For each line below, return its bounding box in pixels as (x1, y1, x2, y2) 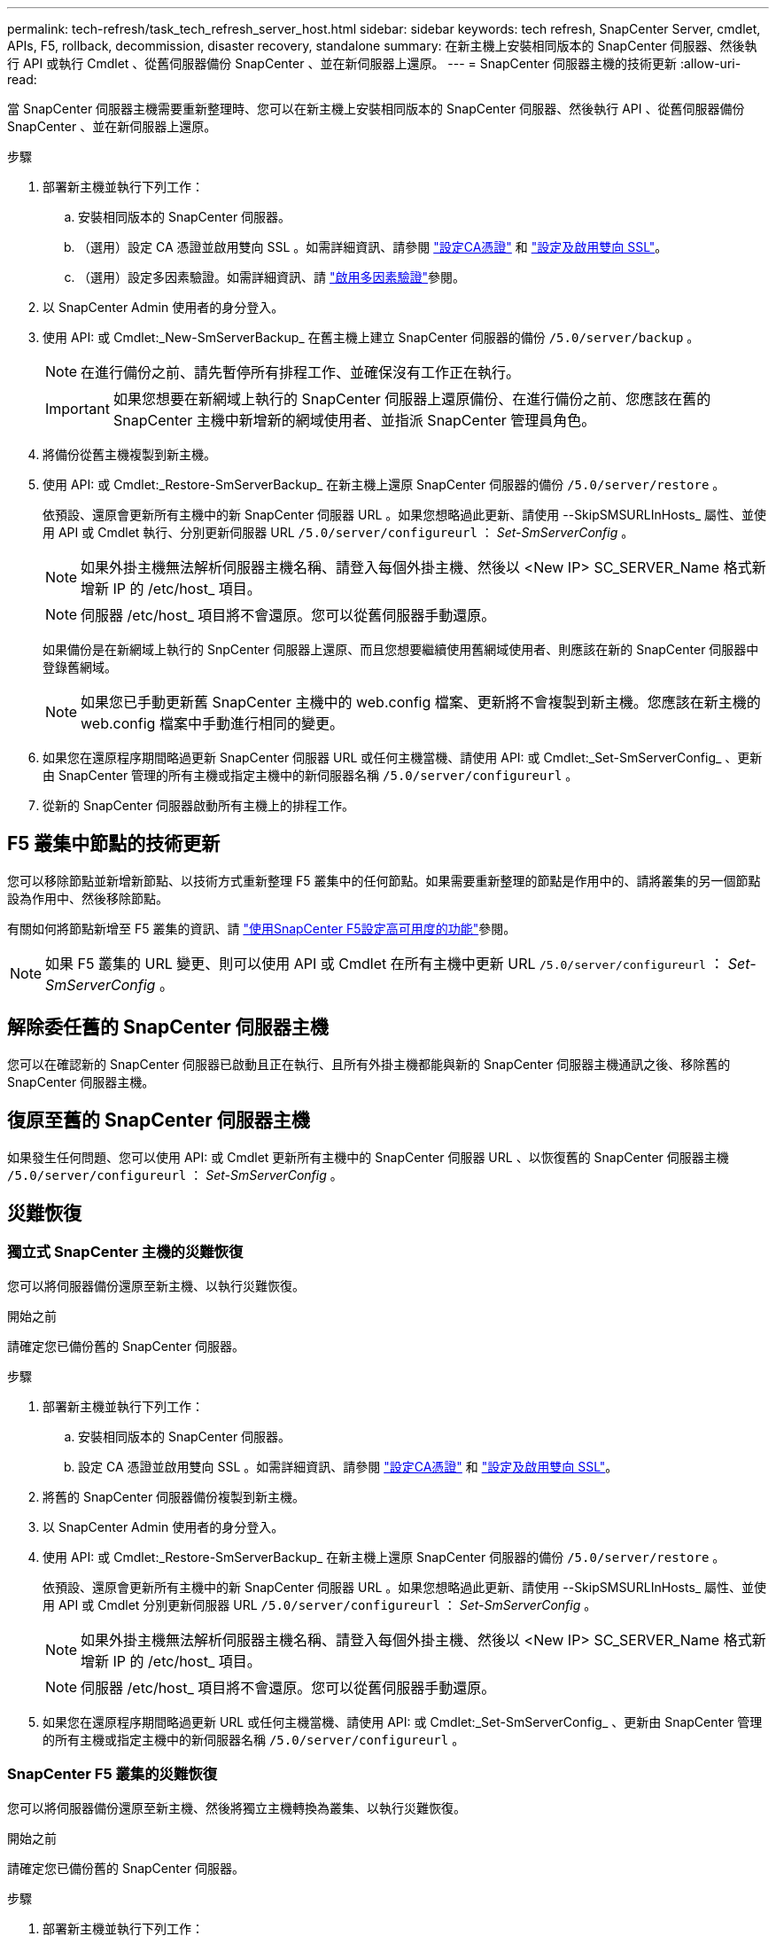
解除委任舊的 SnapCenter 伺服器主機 (7, 1016, 329, 1039)
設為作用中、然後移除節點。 (7, 890, 168, 906)
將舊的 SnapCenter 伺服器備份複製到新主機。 (43, 1488, 306, 1504)
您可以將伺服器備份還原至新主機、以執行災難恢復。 (7, 1277, 305, 1293)
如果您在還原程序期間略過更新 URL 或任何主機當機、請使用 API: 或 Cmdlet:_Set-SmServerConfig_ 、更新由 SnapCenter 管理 (43, 1714, 763, 1729)
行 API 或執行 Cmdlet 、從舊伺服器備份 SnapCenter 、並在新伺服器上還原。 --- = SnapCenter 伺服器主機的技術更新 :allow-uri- (7, 56, 741, 71)
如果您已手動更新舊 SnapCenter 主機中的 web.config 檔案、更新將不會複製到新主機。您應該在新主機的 (81, 693, 761, 711)
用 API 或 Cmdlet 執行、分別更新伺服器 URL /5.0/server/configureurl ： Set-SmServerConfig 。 (43, 525, 634, 540)
